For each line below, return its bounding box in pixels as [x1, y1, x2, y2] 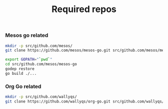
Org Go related [5, 83, 41, 90]
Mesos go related [5, 32, 48, 39]
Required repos [51, 4, 116, 15]
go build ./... [5, 71, 37, 76]
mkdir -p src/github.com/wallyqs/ [5, 94, 77, 99]
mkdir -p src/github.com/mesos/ [5, 43, 72, 48]
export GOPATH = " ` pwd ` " [5, 57, 52, 62]
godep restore [5, 66, 35, 71]
